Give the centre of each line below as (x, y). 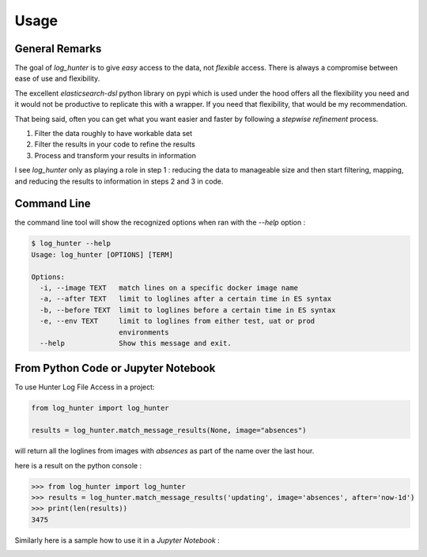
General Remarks (58, 49)
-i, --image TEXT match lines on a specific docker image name (169, 288)
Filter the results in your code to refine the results (115, 144)
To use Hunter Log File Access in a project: (85, 387)
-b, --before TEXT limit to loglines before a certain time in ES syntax (188, 310)
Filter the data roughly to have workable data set (113, 134)
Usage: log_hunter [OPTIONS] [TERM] (102, 254)
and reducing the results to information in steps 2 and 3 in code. (119, 181)
